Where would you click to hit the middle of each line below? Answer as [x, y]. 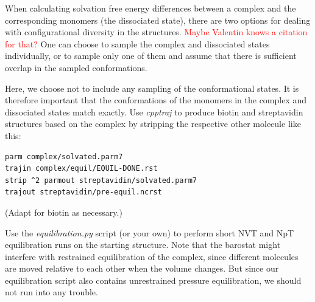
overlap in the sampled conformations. [76, 67]
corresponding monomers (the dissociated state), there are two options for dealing [158, 20]
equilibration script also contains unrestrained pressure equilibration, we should [153, 280]
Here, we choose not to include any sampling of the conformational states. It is [152, 88]
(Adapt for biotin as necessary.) [64, 212]
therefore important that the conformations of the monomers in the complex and [156, 100]
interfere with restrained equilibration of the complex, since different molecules [152, 256]
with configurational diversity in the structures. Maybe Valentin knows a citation [156, 32]
